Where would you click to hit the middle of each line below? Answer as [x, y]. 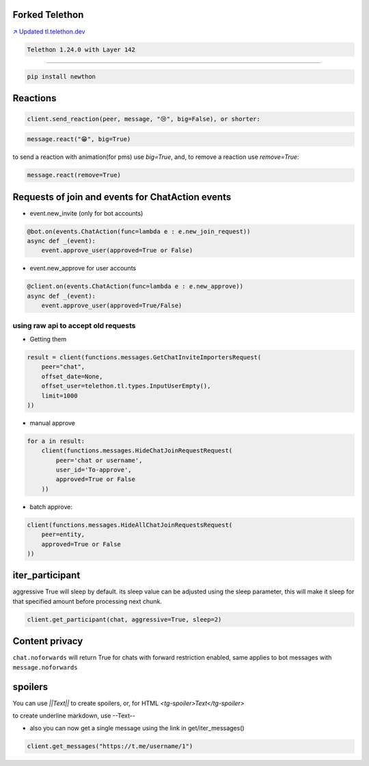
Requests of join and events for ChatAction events [122, 197]
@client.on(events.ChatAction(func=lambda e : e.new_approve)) [135, 286]
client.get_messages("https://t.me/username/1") [110, 746]
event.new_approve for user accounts [83, 268]
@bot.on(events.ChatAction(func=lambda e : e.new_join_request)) [139, 231]
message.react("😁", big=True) [79, 139]
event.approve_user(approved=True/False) [112, 306]
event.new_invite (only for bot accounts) [86, 213]
